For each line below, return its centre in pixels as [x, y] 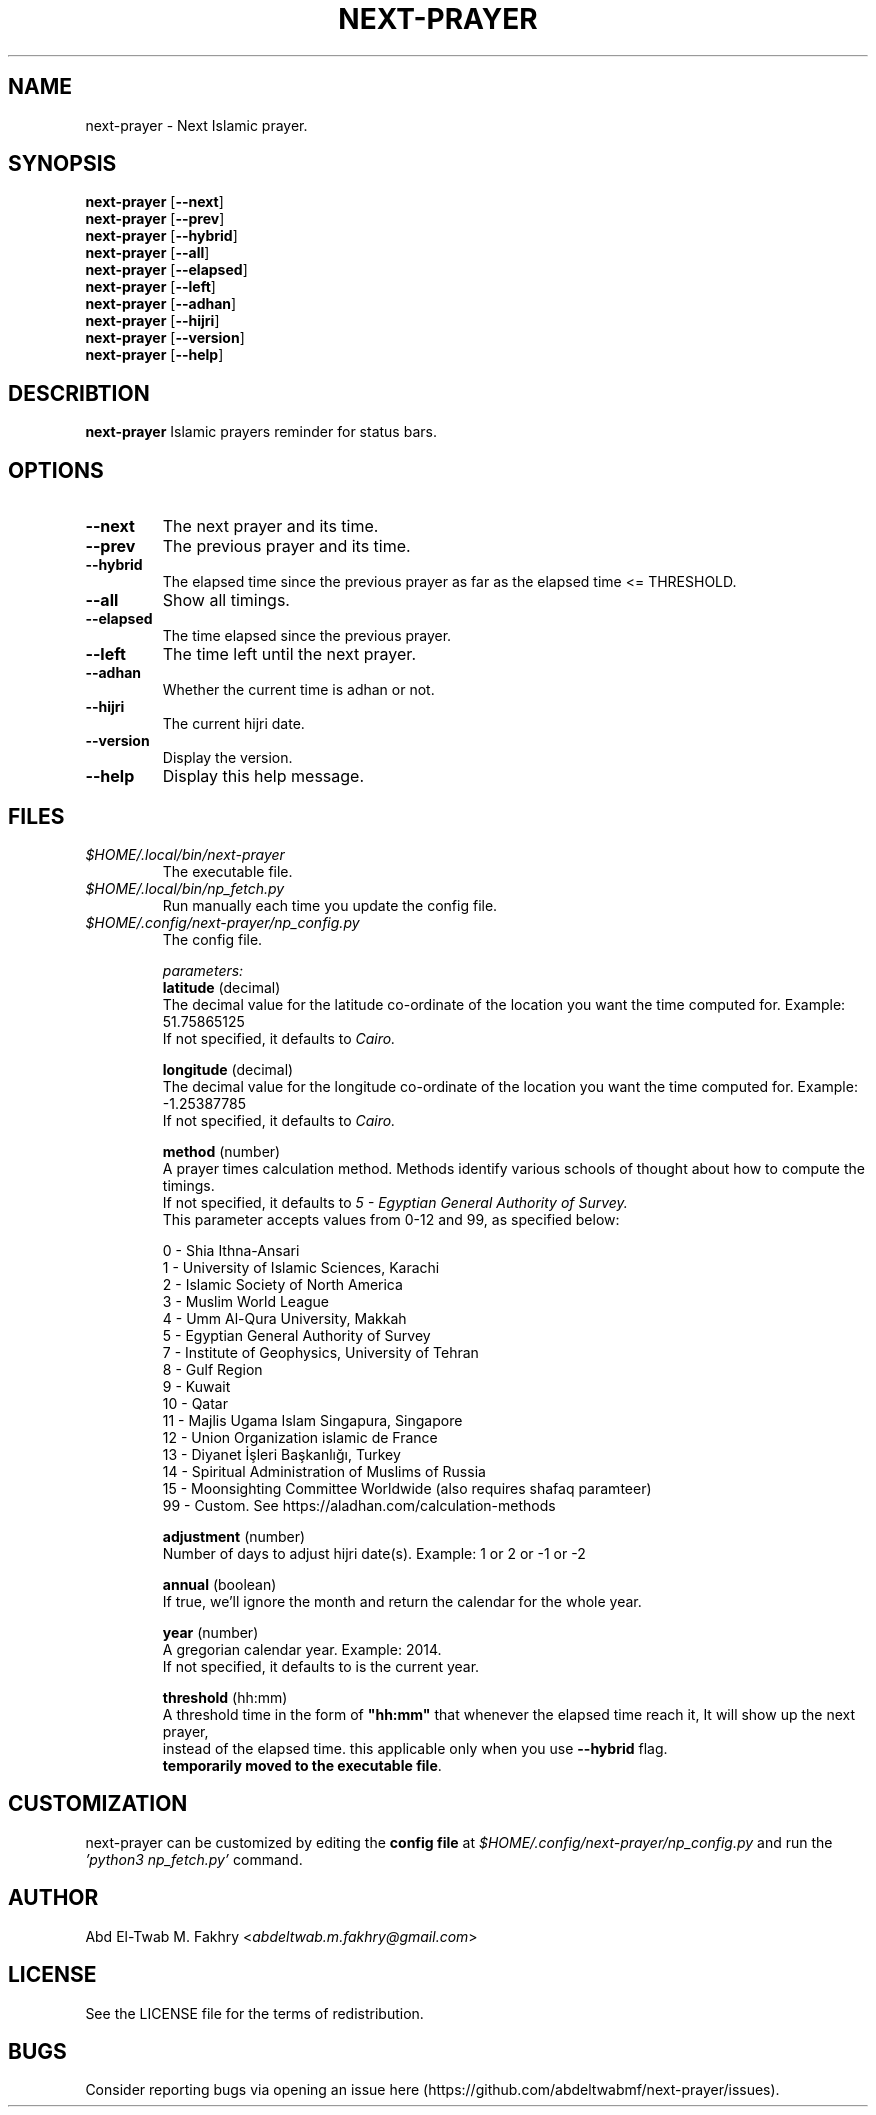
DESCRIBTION [79, 393]
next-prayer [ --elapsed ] [166, 270]
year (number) [210, 1632]
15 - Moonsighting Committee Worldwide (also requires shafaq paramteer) [407, 1488]
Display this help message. [263, 776]
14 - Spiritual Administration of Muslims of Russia [324, 1471]
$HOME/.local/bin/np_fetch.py [185, 888]
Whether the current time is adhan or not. [298, 690]
